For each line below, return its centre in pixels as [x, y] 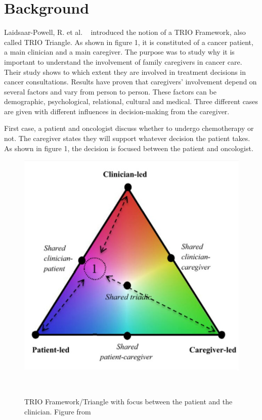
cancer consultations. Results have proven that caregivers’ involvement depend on [130, 82]
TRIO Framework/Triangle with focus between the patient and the [128, 402]
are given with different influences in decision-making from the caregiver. [117, 111]
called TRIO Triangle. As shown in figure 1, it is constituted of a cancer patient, [129, 42]
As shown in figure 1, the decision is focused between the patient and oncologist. [129, 148]
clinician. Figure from [58, 411]
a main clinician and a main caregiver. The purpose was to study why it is [119, 52]
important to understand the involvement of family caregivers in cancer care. [123, 61]
